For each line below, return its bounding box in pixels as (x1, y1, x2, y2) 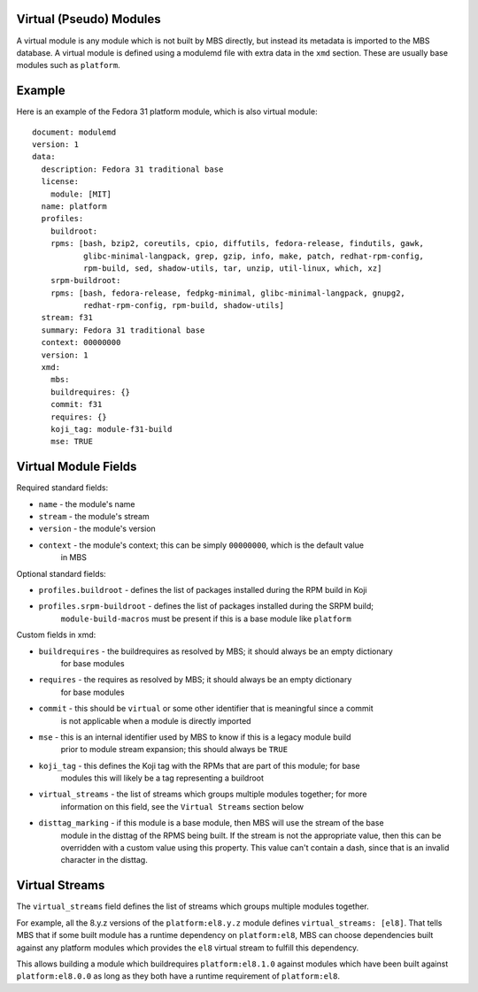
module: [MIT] (50, 188, 112, 199)
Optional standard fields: (16, 568, 106, 579)
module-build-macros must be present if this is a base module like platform (60, 613, 351, 624)
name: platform (41, 201, 107, 211)
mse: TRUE (50, 436, 93, 447)
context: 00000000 (41, 337, 121, 348)
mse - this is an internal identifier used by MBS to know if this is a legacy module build (38, 731, 351, 742)
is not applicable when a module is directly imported (60, 715, 251, 726)
